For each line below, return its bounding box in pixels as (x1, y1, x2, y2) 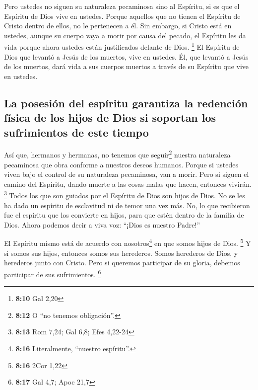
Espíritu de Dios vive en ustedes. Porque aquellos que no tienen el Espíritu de (4, 10, 241, 21)
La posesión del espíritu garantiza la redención (4, 95, 248, 110)
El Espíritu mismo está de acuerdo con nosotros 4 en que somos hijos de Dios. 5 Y (4, 236, 251, 248)
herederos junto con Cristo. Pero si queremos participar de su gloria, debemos (4, 257, 240, 268)
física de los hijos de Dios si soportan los (4, 110, 216, 125)
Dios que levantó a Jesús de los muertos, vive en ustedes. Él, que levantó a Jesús (4, 51, 249, 62)
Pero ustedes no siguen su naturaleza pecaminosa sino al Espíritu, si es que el (4, 1, 240, 11)
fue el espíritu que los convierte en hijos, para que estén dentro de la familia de (4, 210, 244, 220)
